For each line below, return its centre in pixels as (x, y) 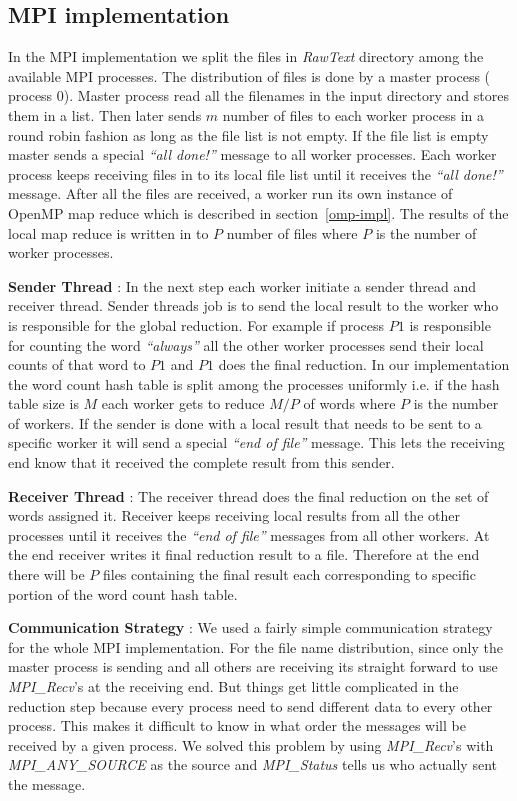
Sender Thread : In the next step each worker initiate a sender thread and (242, 285)
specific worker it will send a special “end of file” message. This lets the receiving (256, 442)
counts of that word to (77, 364)
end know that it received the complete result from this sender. (201, 462)
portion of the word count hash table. (123, 593)
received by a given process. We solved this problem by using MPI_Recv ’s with (251, 744)
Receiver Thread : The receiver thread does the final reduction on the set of (248, 495)
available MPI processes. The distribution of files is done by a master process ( (249, 75)
